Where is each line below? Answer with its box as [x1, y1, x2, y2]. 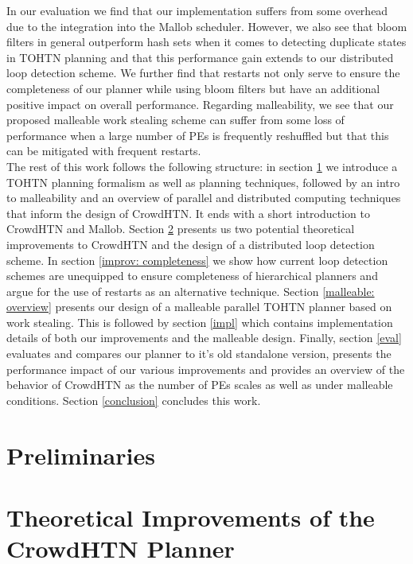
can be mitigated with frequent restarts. [6, 142, 201, 159]
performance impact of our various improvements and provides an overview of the [6, 360, 405, 377]
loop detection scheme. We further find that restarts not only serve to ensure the [6, 64, 400, 81]
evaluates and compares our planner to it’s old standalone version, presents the [6, 345, 392, 362]
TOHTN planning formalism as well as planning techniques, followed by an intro [6, 173, 400, 190]
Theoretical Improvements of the [6, 501, 375, 533]
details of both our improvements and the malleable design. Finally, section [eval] [6, 329, 402, 346]
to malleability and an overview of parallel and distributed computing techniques [6, 189, 401, 206]
